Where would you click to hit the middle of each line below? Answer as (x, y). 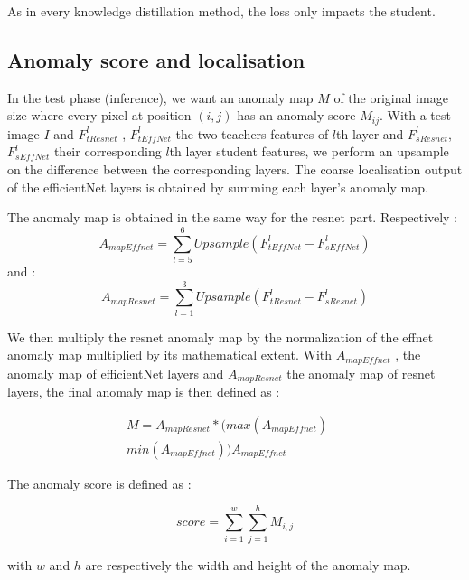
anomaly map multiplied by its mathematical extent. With (170, 355)
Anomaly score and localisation (156, 59)
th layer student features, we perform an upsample (309, 151)
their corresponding (108, 151)
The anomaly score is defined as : (99, 483)
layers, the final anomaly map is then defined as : (144, 392)
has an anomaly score (296, 115)
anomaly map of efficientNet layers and (116, 373)
